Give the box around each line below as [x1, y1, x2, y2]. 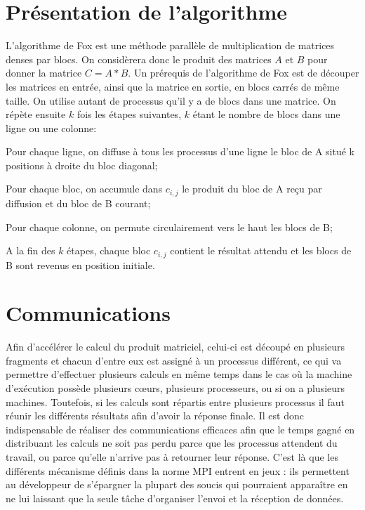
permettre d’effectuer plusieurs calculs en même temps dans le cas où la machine [6, 367, 352, 381]
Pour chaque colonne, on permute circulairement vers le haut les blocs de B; [6, 219, 333, 234]
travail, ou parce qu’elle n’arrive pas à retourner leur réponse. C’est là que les [6, 450, 338, 464]
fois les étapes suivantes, [77, 107, 182, 122]
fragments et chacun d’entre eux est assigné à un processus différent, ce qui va [6, 353, 342, 367]
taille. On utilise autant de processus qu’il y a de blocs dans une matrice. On [6, 93, 336, 107]
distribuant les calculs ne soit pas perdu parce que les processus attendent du [6, 436, 338, 450]
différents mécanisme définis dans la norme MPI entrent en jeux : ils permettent [6, 463, 350, 478]
